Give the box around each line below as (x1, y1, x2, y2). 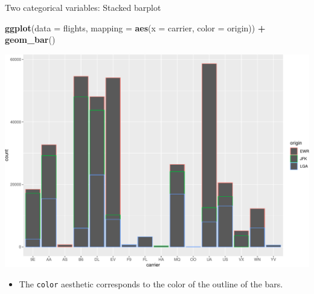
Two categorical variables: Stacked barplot (5, 1, 161, 13)
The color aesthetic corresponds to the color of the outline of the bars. (19, 277, 283, 290)
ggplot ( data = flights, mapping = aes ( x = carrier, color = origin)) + (5, 21, 266, 34)
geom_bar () (5, 33, 56, 46)
